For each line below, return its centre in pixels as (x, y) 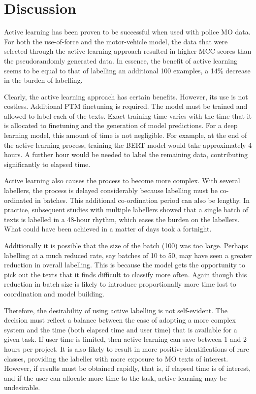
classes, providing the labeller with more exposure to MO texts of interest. (116, 358)
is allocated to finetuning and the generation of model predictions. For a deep (121, 125)
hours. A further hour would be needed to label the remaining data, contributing (126, 154)
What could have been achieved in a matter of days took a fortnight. (108, 229)
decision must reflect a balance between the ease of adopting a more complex (120, 320)
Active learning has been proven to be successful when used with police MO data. (127, 32)
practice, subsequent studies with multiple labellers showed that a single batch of (126, 210)
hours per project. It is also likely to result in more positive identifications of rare (127, 348)
